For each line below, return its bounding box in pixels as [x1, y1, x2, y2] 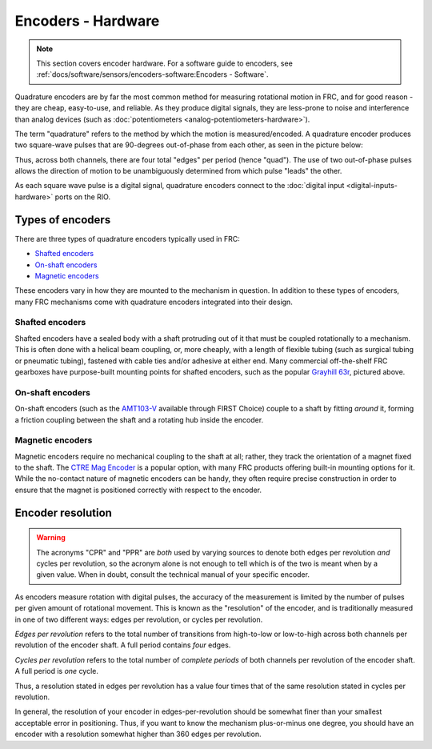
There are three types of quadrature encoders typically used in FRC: [14, 234, 240, 243]
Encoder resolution [14, 506, 112, 519]
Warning [36, 533, 66, 543]
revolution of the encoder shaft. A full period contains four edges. [14, 640, 231, 650]
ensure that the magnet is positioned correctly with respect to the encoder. [14, 485, 262, 495]
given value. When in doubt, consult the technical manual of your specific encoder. [36, 570, 310, 579]
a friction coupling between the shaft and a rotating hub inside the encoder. [14, 415, 264, 424]
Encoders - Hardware [14, 12, 160, 30]
